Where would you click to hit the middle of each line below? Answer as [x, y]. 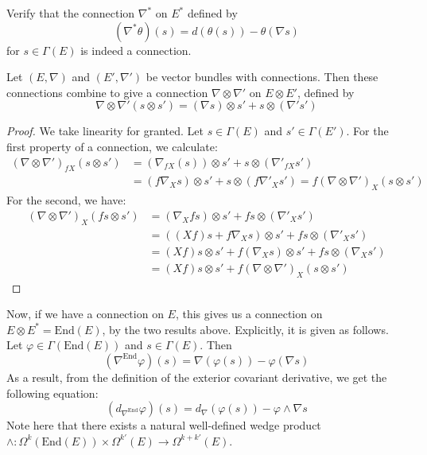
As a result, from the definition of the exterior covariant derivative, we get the [197, 377]
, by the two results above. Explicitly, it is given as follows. [245, 329]
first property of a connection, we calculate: [112, 146]
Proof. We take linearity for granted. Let [105, 131]
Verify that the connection [71, 13]
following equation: [52, 393]
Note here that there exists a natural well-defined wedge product [164, 425]
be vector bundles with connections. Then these [262, 77]
